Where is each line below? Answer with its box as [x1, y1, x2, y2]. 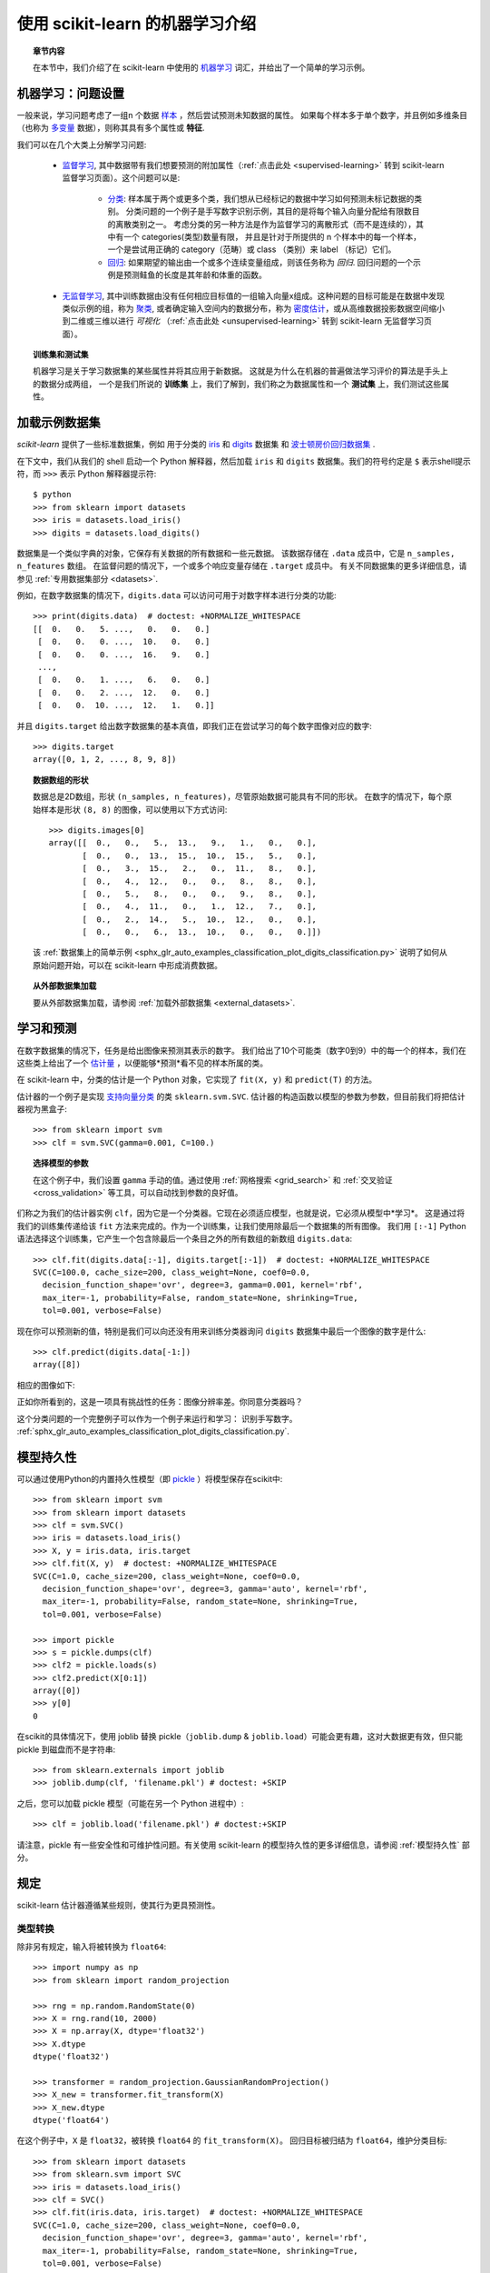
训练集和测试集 [33, 349, 89, 360]
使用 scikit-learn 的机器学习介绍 [16, 14, 257, 34]
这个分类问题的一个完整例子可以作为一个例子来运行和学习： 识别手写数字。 [16, 1413, 298, 1424]
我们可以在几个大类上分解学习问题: [16, 139, 147, 150]
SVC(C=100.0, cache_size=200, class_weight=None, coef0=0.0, [33, 1267, 310, 1277]
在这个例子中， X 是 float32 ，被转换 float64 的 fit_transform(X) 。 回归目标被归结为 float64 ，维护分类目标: [16, 2135, 447, 2146]
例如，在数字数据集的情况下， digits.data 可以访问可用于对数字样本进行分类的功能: [16, 590, 337, 601]
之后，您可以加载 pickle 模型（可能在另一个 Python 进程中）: [16, 1797, 244, 1808]
